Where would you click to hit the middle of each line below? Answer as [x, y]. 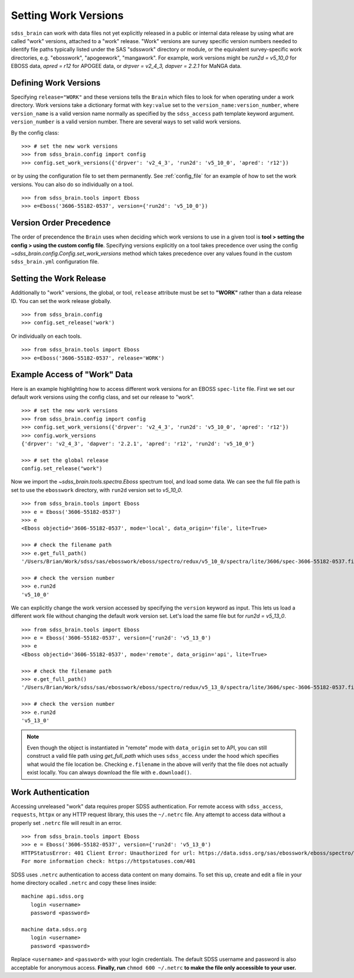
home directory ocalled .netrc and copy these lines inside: [84, 882]
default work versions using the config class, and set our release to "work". [102, 397]
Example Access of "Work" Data [72, 375]
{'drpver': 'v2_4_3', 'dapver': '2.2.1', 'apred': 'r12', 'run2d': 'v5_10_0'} [138, 444]
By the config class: [35, 132]
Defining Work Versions [56, 83]
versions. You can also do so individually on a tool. [72, 184]
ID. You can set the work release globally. [61, 301]
